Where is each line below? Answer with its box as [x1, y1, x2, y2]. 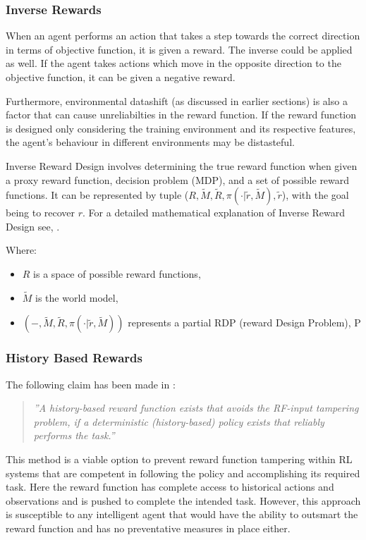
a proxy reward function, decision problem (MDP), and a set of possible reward [6, 172, 350, 187]
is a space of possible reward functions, [33, 266, 201, 281]
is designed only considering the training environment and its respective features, [6, 121, 356, 135]
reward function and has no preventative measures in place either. [6, 520, 291, 535]
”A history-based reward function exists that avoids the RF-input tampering [33, 400, 359, 415]
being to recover [6, 205, 75, 220]
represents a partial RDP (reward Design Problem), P [128, 315, 361, 330]
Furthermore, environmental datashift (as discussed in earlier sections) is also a [6, 93, 348, 108]
